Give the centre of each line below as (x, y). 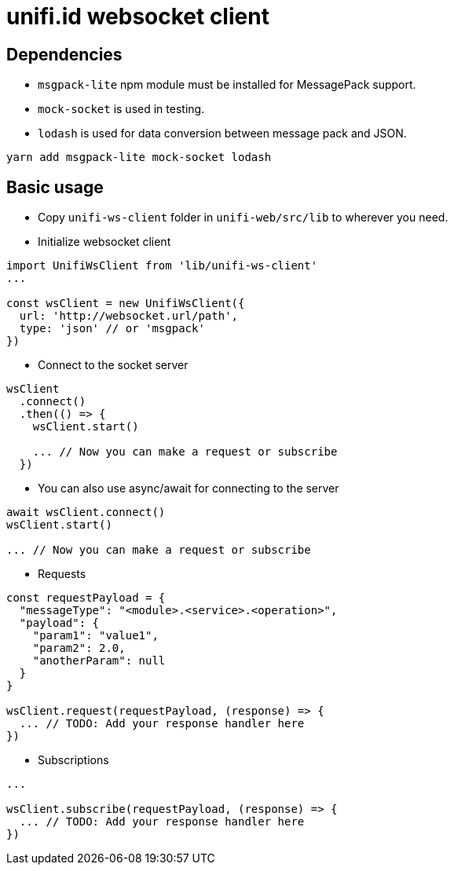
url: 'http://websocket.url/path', (129, 316)
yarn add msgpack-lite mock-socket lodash (139, 157)
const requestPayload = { (86, 598)
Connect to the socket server (113, 365)
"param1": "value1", (95, 636)
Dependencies (64, 54)
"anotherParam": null (99, 661)
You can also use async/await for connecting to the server (189, 489)
